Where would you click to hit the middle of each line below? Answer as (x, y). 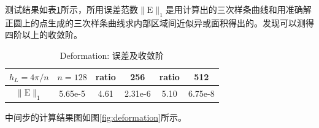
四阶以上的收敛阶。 (44, 35)
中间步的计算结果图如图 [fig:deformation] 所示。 (96, 117)
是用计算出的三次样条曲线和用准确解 (238, 9)
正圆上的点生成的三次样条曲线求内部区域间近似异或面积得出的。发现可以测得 (159, 22)
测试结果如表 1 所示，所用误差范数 (71, 9)
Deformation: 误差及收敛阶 (112, 55)
